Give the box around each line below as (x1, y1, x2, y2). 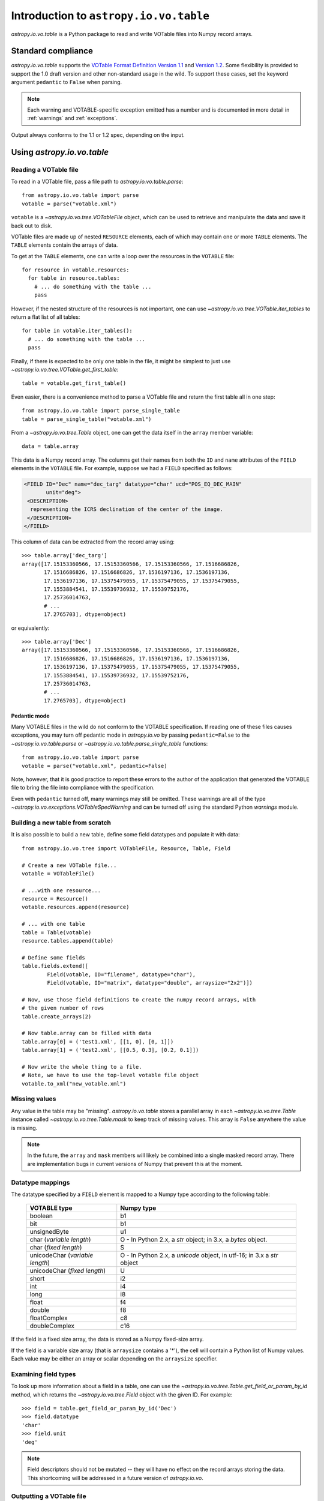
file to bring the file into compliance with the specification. (11, 784, 155, 791)
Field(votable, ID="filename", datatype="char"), (47, 971, 196, 978)
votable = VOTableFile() (22, 870, 95, 877)
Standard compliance (11, 46, 93, 56)
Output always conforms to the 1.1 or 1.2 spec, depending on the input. (11, 131, 185, 138)
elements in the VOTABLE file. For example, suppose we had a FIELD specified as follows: (11, 465, 233, 472)
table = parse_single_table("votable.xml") (22, 415, 152, 423)
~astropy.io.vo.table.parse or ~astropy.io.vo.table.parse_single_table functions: (11, 740, 208, 747)
